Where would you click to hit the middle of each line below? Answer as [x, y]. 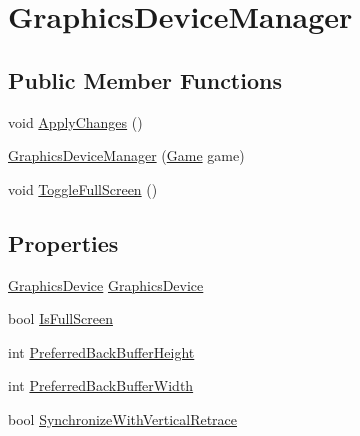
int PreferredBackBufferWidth [101, 385]
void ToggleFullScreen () [83, 188]
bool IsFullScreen [60, 318]
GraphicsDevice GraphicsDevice [106, 284]
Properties [63, 242]
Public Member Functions [145, 79]
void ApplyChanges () [75, 121]
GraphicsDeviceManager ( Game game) [126, 155]
